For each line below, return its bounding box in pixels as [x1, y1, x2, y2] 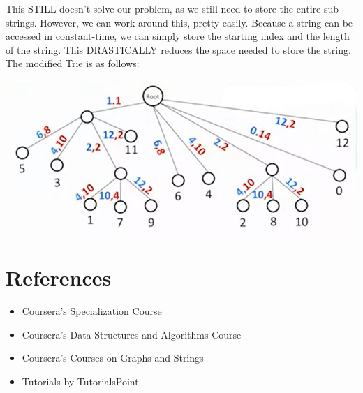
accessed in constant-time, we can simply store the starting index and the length [6, 29, 350, 43]
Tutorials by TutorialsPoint [22, 374, 139, 389]
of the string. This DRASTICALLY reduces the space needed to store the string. [6, 42, 351, 57]
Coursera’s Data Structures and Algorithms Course [22, 327, 242, 341]
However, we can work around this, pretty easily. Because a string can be [40, 15, 353, 29]
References [6, 263, 112, 292]
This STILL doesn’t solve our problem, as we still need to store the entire [6, 1, 321, 15]
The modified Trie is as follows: [6, 56, 140, 71]
